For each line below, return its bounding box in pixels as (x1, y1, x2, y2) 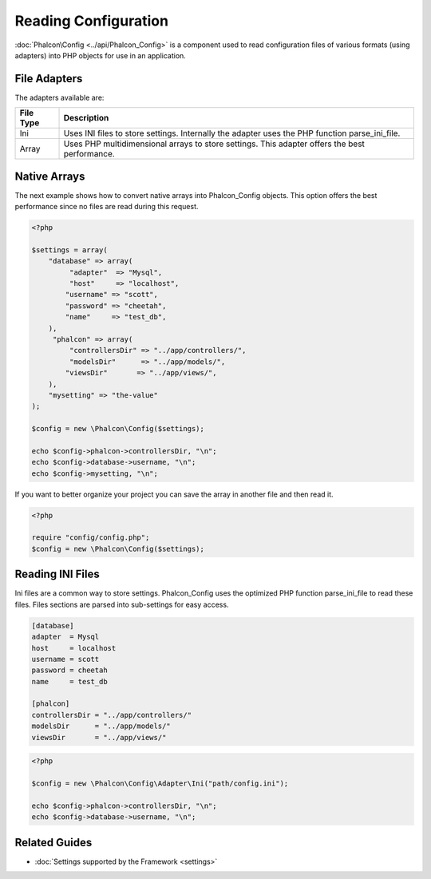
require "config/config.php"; (31, 533, 150, 542)
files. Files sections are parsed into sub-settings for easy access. (14, 600, 229, 609)
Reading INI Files (14, 568, 100, 581)
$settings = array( (31, 245, 108, 255)
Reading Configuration (14, 12, 169, 30)
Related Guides (14, 835, 93, 849)
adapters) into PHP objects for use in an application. (14, 50, 187, 60)
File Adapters (14, 72, 83, 85)
